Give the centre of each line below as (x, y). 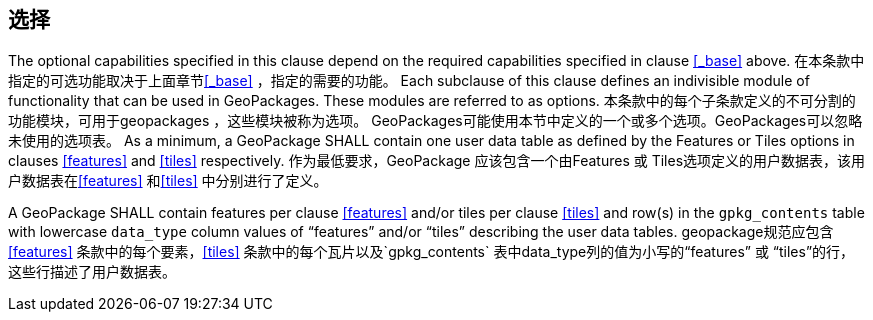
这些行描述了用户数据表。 (92, 272)
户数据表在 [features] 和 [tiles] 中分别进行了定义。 (168, 181)
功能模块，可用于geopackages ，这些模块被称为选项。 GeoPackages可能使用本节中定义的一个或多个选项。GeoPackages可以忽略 (435, 121)
